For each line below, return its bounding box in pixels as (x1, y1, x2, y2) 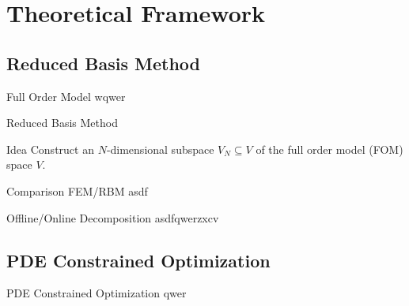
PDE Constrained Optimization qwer (6, 285, 187, 301)
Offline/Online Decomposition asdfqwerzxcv (6, 209, 219, 226)
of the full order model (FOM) (256, 140, 403, 157)
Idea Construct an (6, 140, 94, 157)
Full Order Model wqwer (6, 88, 126, 104)
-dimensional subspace (106, 140, 214, 157)
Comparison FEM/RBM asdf (6, 182, 148, 199)
